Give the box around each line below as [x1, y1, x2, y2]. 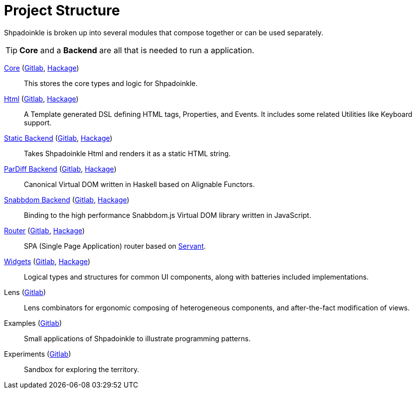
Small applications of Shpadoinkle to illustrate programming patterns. [24, 334, 251, 343]
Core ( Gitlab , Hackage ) [4, 63, 79, 72]
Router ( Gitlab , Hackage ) [4, 226, 85, 235]
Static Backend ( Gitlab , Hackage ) [4, 133, 113, 142]
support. [24, 118, 52, 127]
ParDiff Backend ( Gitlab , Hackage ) [4, 164, 117, 173]
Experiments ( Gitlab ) [4, 349, 71, 358]
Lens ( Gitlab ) [4, 288, 46, 296]
